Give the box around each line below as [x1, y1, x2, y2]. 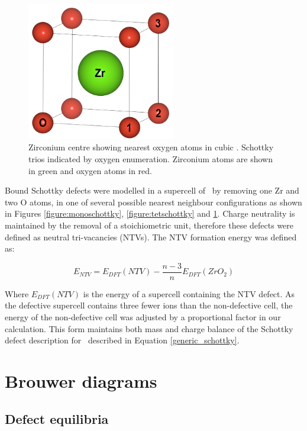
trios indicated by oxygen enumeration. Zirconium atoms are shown [28, 152, 273, 165]
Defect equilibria [5, 409, 109, 427]
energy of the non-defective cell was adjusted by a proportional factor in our [5, 310, 281, 323]
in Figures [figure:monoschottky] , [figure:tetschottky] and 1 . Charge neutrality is [5, 207, 295, 220]
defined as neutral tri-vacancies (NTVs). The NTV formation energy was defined [5, 230, 297, 243]
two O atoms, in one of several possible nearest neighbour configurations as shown [5, 195, 302, 208]
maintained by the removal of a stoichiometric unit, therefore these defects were [5, 218, 294, 231]
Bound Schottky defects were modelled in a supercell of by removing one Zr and [5, 184, 299, 197]
